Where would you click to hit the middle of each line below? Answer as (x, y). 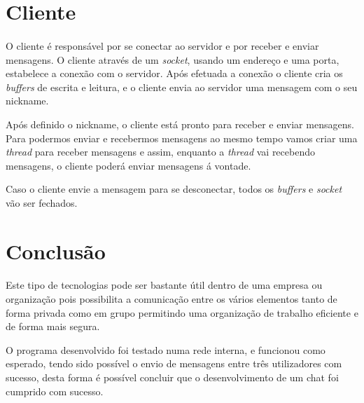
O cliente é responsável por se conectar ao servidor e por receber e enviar (162, 45)
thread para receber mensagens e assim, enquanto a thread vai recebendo (160, 152)
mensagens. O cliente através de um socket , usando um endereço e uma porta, (173, 59)
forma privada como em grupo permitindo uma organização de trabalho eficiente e (182, 312)
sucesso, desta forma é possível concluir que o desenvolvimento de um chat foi (172, 377)
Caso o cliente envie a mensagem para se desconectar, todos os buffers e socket (174, 189)
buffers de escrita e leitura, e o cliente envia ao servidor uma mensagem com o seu (182, 87)
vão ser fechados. (42, 202)
